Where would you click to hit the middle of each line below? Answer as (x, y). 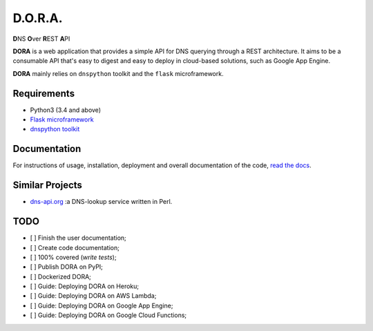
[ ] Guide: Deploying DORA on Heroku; (85, 286)
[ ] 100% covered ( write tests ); (73, 257)
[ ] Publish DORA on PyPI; (67, 267)
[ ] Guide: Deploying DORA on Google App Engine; (102, 305)
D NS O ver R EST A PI (41, 39)
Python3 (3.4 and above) (66, 110)
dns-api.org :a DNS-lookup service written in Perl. (101, 202)
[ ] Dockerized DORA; (60, 276)
